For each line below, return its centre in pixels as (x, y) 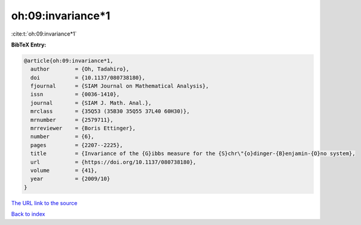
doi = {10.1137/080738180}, (88, 78)
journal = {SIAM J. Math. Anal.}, (91, 103)
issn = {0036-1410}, (75, 94)
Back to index (28, 214)
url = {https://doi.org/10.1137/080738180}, (113, 162)
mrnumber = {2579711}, (72, 120)
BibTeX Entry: (29, 45)
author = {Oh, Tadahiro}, (80, 69)
